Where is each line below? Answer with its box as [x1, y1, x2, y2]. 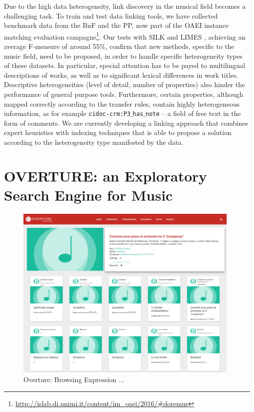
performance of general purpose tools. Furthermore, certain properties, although [4, 89, 244, 99]
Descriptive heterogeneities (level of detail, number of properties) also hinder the [4, 79, 245, 90]
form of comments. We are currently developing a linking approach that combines [4, 117, 248, 128]
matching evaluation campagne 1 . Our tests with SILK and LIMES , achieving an [4, 30, 246, 42]
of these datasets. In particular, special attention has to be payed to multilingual [4, 60, 245, 70]
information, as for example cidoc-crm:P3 [4, 108, 131, 118]
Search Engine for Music [4, 185, 173, 205]
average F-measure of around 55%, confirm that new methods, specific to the [4, 41, 234, 51]
